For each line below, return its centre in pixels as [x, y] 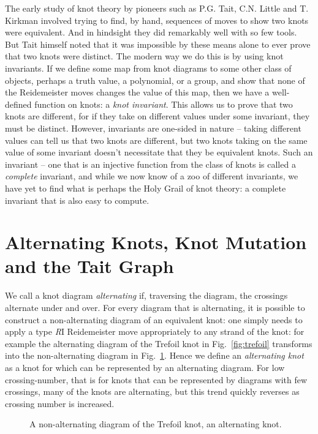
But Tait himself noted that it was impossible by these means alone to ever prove [158, 44]
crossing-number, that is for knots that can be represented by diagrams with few [156, 379]
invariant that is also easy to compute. [77, 200]
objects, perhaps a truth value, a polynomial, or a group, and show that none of [155, 80]
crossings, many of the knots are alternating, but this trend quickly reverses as [152, 391]
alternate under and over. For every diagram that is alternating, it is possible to [155, 307]
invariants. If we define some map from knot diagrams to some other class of [148, 68]
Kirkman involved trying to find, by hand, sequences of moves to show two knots [157, 20]
